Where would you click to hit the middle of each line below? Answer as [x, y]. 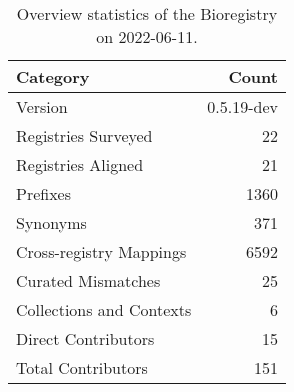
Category [53, 76]
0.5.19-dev [242, 106]
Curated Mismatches [88, 280]
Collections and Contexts [104, 309]
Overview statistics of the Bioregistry [147, 13]
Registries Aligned [80, 164]
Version [42, 106]
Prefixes [44, 193]
